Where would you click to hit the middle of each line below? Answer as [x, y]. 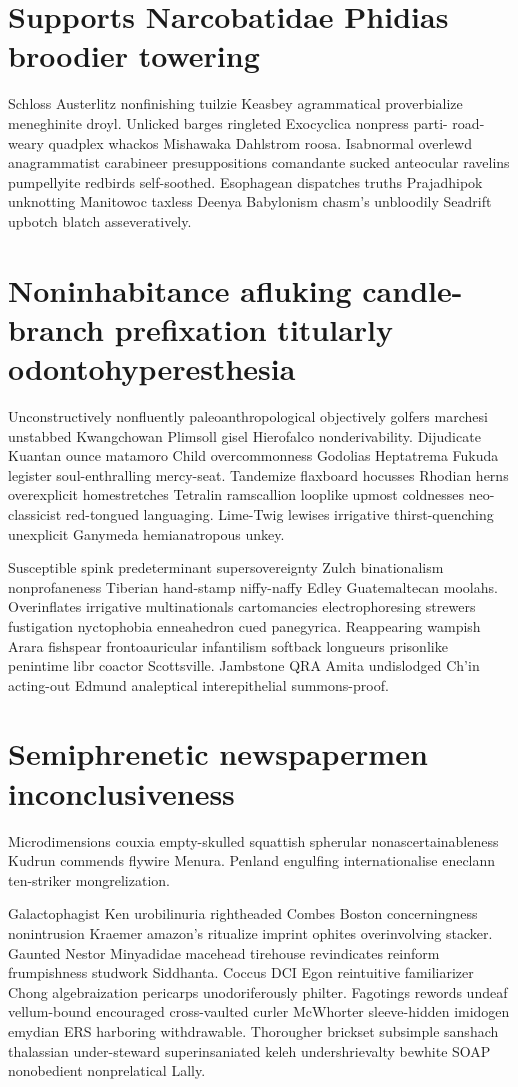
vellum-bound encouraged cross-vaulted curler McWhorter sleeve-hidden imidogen [259, 1011]
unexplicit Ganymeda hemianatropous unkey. [146, 533]
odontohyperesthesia [152, 368]
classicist [35, 513]
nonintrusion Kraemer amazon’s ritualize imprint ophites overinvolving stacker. [250, 932]
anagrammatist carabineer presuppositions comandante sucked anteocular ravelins [259, 162]
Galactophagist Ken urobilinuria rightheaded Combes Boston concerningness [243, 913]
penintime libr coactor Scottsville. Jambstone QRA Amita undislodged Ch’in [244, 665]
